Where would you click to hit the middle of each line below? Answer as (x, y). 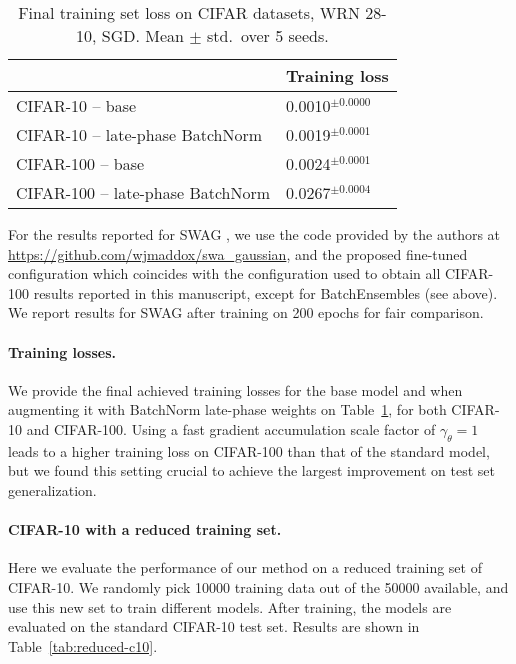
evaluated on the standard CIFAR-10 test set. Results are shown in (214, 626)
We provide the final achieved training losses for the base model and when (235, 389)
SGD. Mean (142, 35)
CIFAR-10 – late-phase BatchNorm (139, 134)
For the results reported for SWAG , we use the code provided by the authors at (254, 234)
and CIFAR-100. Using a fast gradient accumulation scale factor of (231, 428)
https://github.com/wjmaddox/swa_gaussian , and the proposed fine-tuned (238, 253)
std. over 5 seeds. (268, 35)
